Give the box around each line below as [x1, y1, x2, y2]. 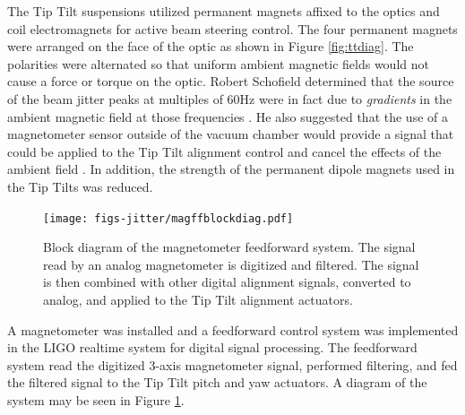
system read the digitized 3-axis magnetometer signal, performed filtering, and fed [7, 355, 458, 374]
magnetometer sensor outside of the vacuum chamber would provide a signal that [7, 125, 454, 143]
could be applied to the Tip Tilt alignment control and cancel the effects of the [7, 142, 442, 160]
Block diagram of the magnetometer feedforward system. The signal [43, 238, 416, 256]
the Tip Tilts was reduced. [7, 177, 153, 195]
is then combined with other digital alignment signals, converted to [43, 272, 411, 291]
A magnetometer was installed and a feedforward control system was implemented [7, 320, 459, 339]
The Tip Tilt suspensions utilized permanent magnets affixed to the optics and [7, 2, 440, 20]
